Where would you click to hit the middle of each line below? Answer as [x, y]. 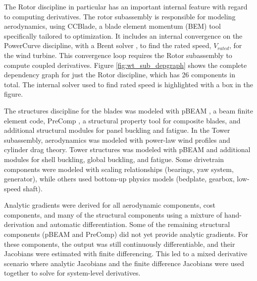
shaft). [33, 188]
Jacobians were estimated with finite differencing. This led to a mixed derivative [126, 253]
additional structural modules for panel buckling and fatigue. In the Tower [117, 130]
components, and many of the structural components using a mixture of [113, 214]
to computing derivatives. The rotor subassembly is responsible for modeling [120, 16]
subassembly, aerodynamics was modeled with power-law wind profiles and [117, 140]
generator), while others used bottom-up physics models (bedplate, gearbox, [119, 179]
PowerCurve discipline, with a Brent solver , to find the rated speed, [108, 45]
